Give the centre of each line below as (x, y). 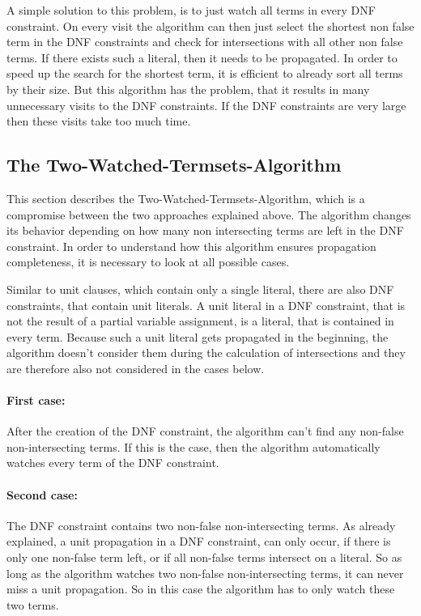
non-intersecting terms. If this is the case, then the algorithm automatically (193, 446)
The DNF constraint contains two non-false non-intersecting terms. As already (201, 525)
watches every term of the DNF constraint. (113, 463)
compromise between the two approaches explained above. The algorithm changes (209, 214)
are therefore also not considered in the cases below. (136, 368)
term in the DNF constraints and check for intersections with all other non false (205, 42)
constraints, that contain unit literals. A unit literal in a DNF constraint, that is (206, 305)
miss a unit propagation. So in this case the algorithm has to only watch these (201, 589)
